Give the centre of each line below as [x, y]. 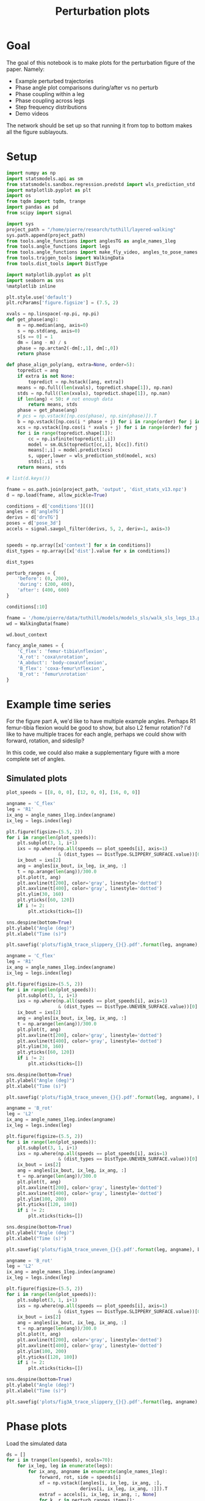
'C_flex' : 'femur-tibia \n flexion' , [63, 651]
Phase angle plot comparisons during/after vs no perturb [87, 88]
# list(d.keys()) [28, 478]
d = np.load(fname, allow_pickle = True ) [57, 495]
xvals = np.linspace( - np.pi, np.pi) [53, 314]
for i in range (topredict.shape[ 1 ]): [65, 433]
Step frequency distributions [51, 107]
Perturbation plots [103, 11]
